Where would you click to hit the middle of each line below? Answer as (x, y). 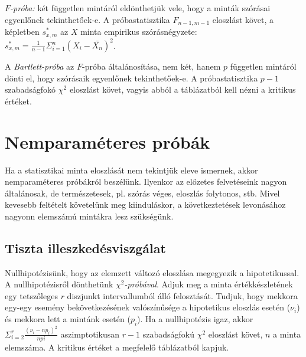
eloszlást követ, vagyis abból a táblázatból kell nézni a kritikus (183, 89)
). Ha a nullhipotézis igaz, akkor (195, 319)
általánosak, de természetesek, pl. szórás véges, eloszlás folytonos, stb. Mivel (142, 193)
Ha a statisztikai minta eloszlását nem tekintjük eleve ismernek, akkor (131, 170)
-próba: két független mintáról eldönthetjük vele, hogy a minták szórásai (140, 8)
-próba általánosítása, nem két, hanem (152, 66)
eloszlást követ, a (243, 19)
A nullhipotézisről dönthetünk (59, 284)
